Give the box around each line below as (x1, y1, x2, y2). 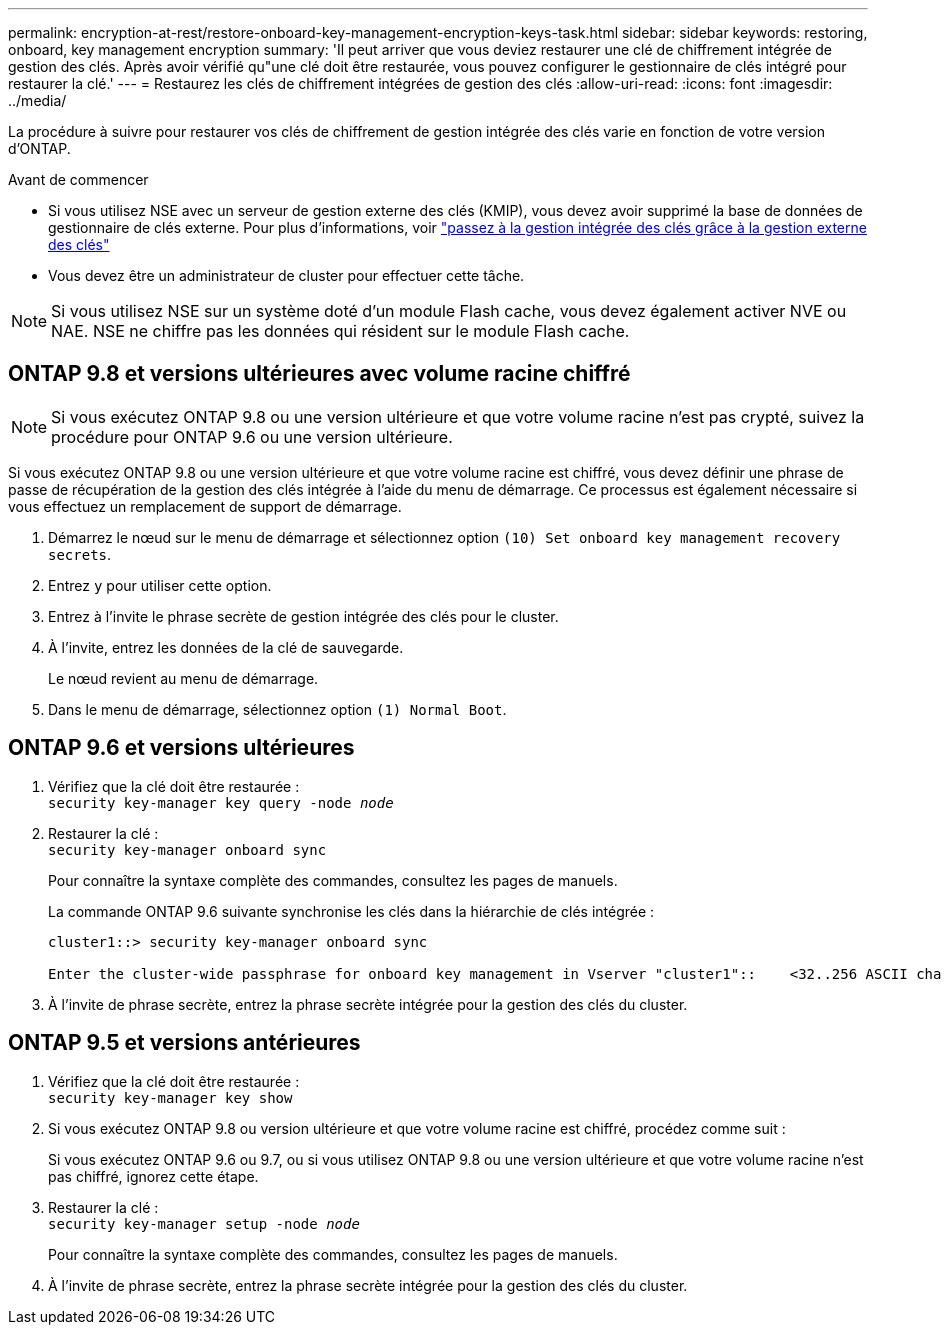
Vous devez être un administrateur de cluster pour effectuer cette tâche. (48, 267, 525, 284)
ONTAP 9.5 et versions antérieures (8, 1030, 361, 1056)
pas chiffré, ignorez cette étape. (48, 1167, 259, 1185)
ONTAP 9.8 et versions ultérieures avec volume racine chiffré (8, 361, 631, 387)
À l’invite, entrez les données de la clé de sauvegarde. (48, 638, 404, 656)
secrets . (48, 545, 112, 563)
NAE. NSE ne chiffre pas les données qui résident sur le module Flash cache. (51, 321, 630, 341)
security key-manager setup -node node (48, 1215, 360, 1232)
